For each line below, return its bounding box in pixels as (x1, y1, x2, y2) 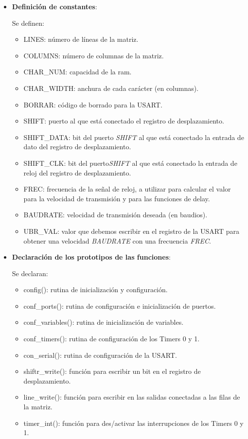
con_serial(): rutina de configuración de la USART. (23, 350, 177, 360)
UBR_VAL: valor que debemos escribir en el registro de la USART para (23, 226, 239, 236)
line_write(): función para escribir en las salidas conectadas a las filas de (23, 392, 240, 402)
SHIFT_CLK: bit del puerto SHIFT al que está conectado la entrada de (23, 158, 237, 168)
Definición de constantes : (12, 1, 97, 11)
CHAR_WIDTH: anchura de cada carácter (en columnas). (23, 83, 199, 93)
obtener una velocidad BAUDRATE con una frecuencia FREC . (23, 235, 211, 246)
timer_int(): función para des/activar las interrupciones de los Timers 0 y (23, 418, 244, 428)
